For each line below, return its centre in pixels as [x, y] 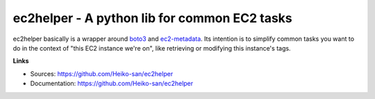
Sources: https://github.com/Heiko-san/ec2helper [102, 73]
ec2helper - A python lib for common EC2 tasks [153, 18]
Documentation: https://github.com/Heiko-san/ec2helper [112, 84]
